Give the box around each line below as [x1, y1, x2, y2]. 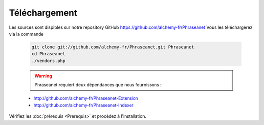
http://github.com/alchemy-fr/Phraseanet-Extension [33, 95, 138, 101]
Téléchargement [9, 7, 78, 18]
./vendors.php [31, 58, 66, 63]
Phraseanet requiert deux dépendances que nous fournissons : [34, 82, 162, 88]
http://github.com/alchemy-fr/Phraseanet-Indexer [33, 102, 134, 108]
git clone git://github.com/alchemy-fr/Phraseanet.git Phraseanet [31, 44, 194, 50]
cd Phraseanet [31, 51, 66, 57]
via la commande [9, 31, 44, 37]
